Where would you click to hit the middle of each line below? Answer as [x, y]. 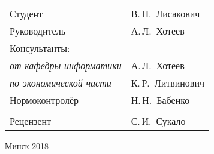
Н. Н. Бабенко [160, 100]
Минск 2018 [27, 146]
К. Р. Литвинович [168, 83]
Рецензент [30, 121]
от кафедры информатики [66, 65]
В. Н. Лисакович [165, 13]
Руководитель [37, 31]
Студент [26, 13]
